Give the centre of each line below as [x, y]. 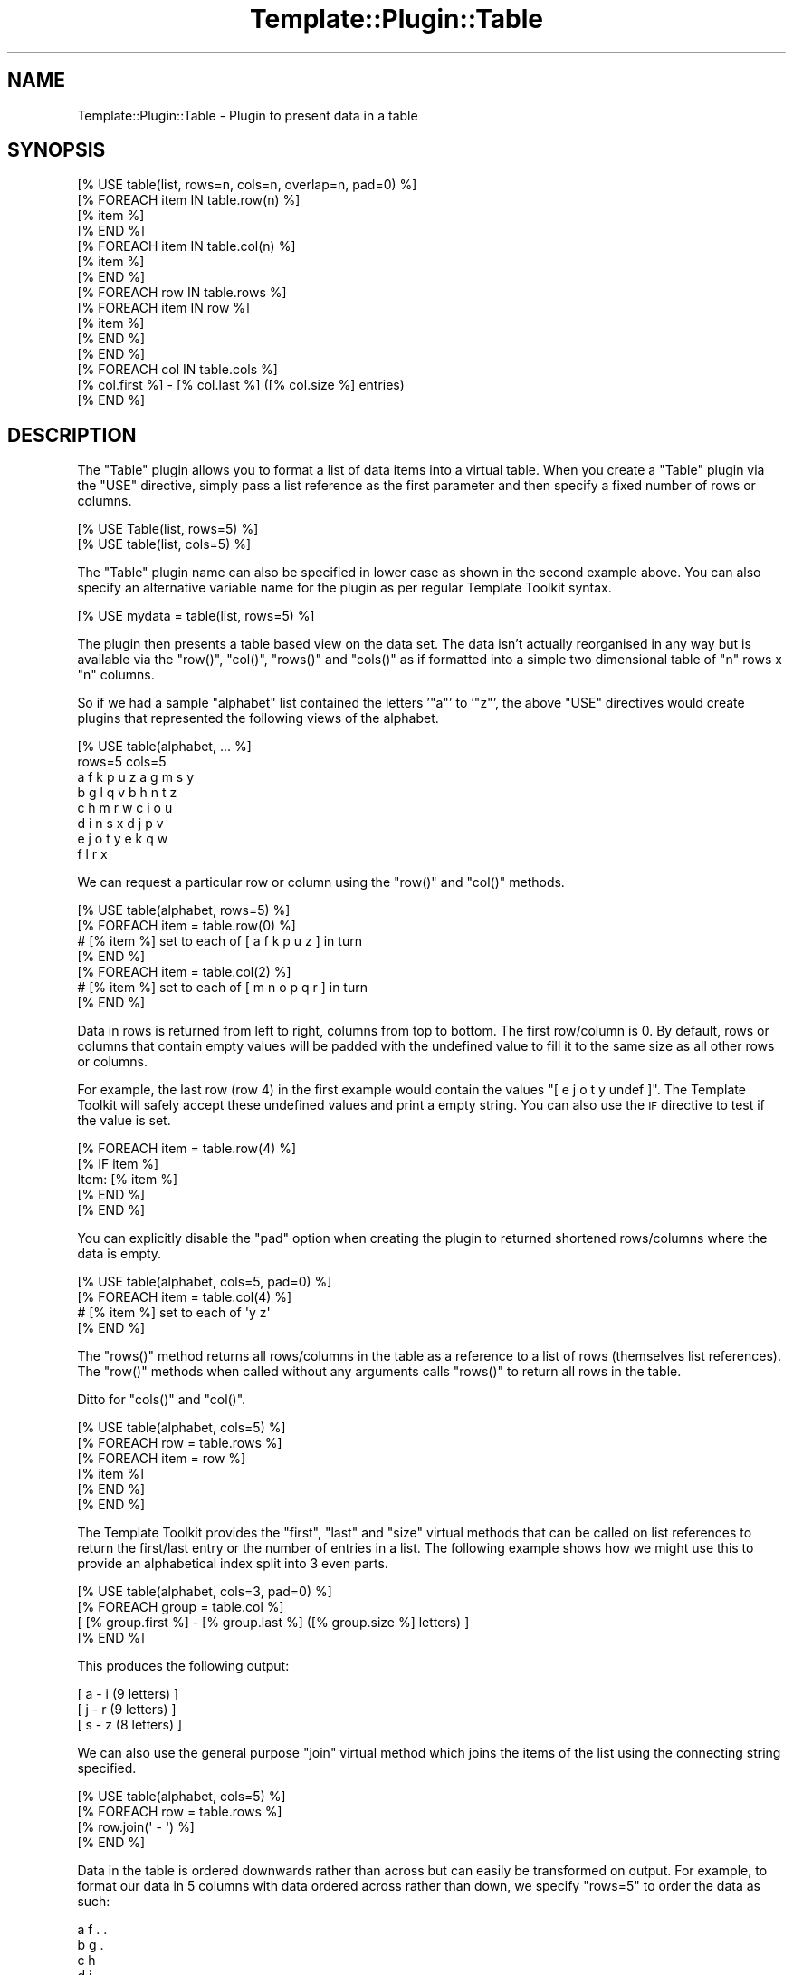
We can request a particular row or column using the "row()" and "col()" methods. [321, 882]
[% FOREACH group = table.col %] [181, 1607]
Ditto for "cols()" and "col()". [162, 1400]
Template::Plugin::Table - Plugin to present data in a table [248, 115]
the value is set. [124, 1121]
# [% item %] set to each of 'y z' [174, 1313]
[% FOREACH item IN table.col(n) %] [186, 246]
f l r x [92, 854]
